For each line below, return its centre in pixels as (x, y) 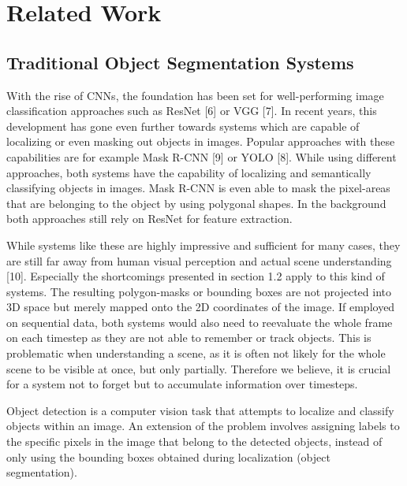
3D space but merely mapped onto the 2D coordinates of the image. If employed (201, 307)
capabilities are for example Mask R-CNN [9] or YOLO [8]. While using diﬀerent (202, 156)
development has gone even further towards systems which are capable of (183, 126)
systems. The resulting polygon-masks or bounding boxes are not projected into (199, 291)
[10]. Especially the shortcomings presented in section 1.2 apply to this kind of (196, 276)
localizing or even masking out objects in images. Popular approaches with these (201, 141)
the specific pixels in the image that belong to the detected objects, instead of (194, 441)
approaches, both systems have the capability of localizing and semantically (189, 172)
